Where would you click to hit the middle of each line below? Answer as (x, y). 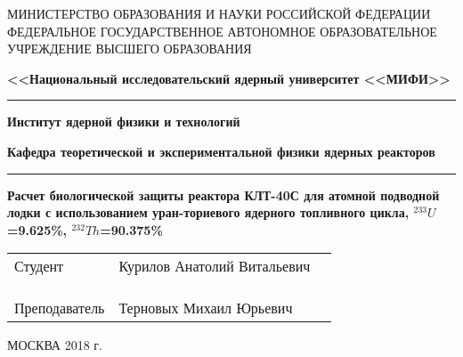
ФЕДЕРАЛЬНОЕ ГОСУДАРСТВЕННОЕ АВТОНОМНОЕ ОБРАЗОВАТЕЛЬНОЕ (222, 31)
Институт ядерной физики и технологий (124, 122)
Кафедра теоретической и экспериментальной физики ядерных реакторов (221, 151)
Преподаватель (60, 308)
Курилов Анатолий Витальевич (215, 266)
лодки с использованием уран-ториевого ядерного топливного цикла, (208, 212)
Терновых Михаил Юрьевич (206, 308)
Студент (39, 266)
